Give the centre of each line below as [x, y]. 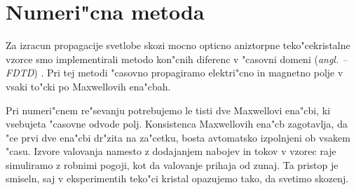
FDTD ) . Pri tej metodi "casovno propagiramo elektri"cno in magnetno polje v [174, 73]
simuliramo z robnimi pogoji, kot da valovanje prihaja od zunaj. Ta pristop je [172, 164]
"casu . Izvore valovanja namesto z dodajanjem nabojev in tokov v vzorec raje [171, 151]
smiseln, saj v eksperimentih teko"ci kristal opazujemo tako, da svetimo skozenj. [177, 178]
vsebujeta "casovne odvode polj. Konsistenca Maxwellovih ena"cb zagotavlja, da [177, 124]
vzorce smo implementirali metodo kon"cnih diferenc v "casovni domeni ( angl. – [177, 59]
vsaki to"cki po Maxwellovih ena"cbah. [88, 86]
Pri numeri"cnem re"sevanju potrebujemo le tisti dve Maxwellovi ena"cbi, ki [168, 110]
